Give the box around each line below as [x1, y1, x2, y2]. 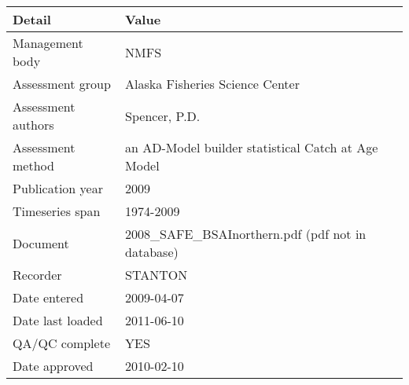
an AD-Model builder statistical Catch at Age [125, 138, 378, 156]
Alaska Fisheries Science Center [125, 75, 300, 93]
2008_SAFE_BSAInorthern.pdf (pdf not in [125, 225, 367, 243]
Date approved [13, 357, 94, 375]
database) [125, 243, 179, 261]
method [13, 156, 54, 174]
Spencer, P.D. [125, 106, 201, 125]
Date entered [13, 288, 84, 306]
